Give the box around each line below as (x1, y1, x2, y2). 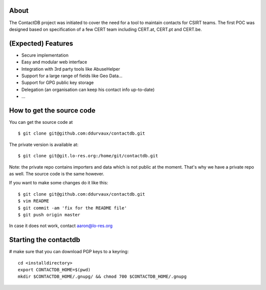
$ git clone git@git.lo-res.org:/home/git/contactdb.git (18, 153, 159, 159)
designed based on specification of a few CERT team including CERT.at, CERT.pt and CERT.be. (9, 26, 202, 32)
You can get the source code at (9, 119, 73, 125)
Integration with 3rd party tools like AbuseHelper (21, 66, 120, 72)
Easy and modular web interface (21, 59, 87, 65)
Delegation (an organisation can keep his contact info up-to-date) (21, 87, 155, 92)
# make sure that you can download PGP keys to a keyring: (9, 249, 129, 255)
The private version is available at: (9, 142, 79, 147)
